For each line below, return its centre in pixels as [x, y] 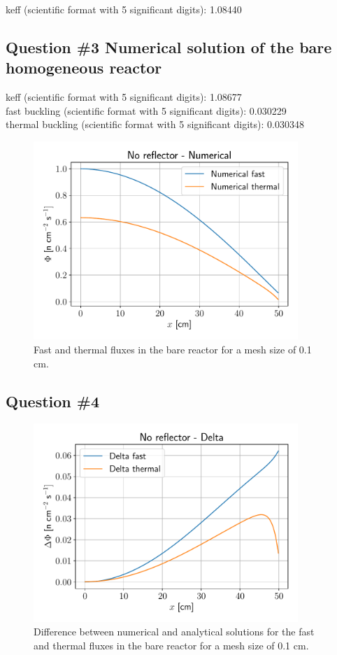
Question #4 [52, 401]
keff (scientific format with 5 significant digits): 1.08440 [124, 9]
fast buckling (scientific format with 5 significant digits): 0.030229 [146, 110]
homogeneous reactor [84, 68]
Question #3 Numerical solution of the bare [169, 47]
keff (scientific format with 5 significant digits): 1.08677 [124, 97]
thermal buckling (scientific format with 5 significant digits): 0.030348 [155, 124]
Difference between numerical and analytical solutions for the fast [174, 632]
